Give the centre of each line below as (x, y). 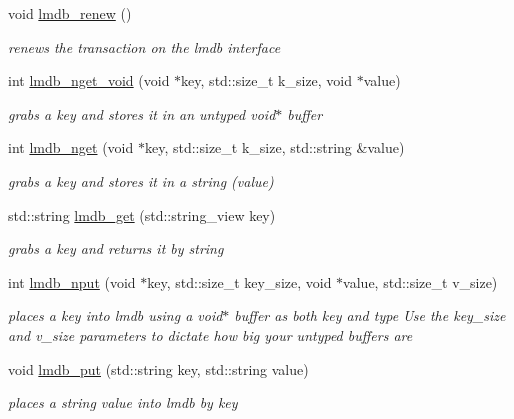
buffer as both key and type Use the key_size (370, 315)
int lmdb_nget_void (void (89, 80)
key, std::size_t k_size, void (267, 80)
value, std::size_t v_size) (420, 281)
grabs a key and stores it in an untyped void (142, 113)
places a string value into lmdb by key (123, 402)
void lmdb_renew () (70, 13)
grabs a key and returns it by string (116, 248)
